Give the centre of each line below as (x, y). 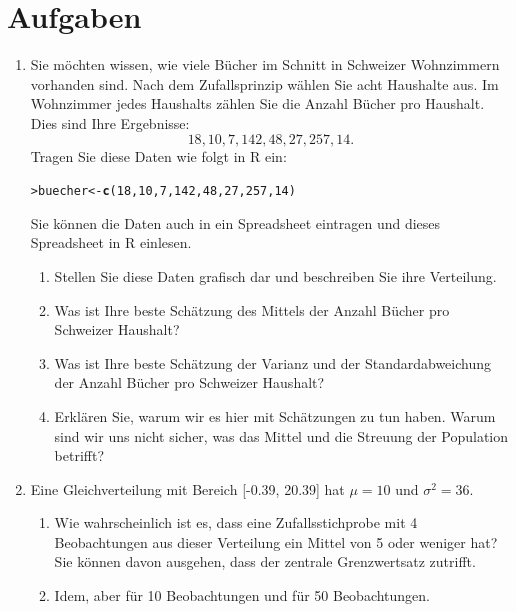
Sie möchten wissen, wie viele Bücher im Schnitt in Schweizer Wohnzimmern (265, 64)
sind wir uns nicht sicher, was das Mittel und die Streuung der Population (281, 435)
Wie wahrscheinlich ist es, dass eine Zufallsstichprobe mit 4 (236, 522)
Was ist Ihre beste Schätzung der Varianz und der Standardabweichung (272, 362)
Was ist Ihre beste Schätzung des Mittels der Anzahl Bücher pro (252, 309)
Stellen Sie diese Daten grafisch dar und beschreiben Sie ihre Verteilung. (275, 275)
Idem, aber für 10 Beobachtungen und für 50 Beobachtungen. (242, 595)
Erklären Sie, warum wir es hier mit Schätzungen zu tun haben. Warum (275, 415)
